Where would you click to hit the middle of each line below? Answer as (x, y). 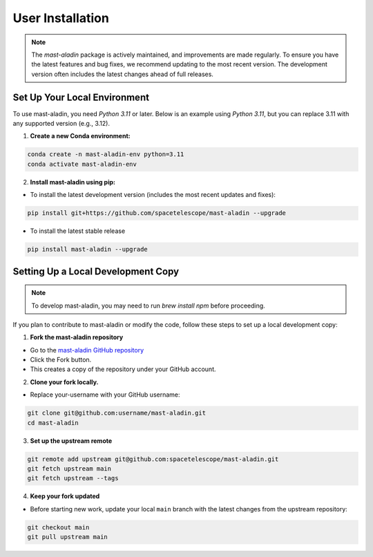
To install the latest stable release (78, 231)
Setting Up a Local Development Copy (96, 271)
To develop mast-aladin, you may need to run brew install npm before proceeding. (148, 305)
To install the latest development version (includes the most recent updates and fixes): (153, 195)
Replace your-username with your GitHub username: (105, 395)
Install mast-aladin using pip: (73, 182)
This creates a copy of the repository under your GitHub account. (123, 369)
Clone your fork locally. (64, 382)
